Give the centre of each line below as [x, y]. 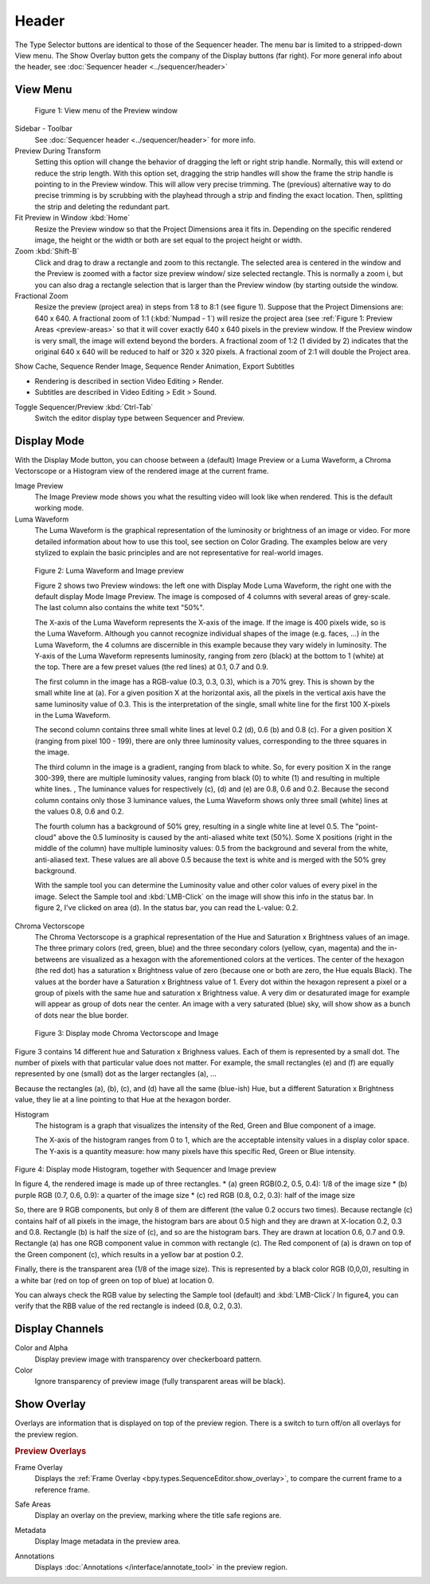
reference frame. [63, 1489]
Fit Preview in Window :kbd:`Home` [72, 218]
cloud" [46, 837]
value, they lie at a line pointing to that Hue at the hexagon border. [123, 1100]
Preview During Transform [58, 151]
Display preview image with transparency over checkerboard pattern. [148, 1359]
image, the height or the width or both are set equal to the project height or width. [168, 240]
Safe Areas [33, 1504]
